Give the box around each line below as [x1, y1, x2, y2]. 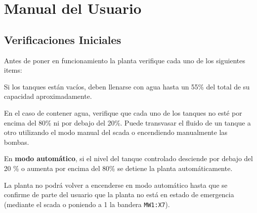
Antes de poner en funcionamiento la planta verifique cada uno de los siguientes [4, 55, 246, 65]
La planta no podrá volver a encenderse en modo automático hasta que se [4, 179, 228, 190]
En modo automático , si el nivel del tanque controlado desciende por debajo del [4, 153, 253, 164]
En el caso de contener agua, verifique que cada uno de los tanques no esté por [4, 107, 242, 118]
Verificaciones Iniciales [4, 32, 122, 47]
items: [4, 65, 22, 75]
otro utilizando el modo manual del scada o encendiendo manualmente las [4, 127, 228, 137]
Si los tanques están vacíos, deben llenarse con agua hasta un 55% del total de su [4, 81, 250, 91]
